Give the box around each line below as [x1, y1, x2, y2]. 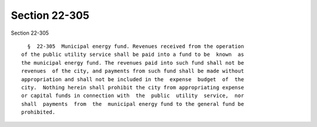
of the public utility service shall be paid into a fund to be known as [21, 51, 244, 58]
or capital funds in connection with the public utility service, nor [21, 92, 244, 99]
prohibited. [21, 109, 56, 116]
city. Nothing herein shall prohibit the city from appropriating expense [21, 84, 244, 91]
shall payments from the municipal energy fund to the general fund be [21, 101, 244, 107]
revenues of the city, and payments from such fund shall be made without [21, 68, 244, 75]
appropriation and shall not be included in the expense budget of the [21, 76, 244, 82]
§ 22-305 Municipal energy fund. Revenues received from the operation [27, 43, 244, 49]
